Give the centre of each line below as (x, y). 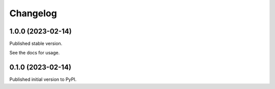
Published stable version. (36, 44)
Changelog (33, 13)
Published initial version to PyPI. (43, 79)
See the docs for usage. (35, 53)
